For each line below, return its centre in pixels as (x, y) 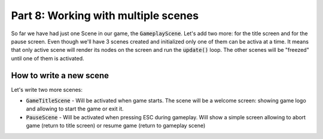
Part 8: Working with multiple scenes (105, 16)
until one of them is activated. (48, 58)
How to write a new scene (60, 75)
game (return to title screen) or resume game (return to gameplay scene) (116, 126)
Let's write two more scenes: (47, 89)
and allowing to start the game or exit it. (75, 109)
